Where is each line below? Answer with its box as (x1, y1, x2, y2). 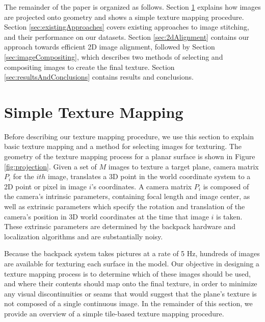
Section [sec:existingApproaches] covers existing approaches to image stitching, (4, 21, 249, 32)
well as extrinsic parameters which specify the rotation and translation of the (4, 201, 245, 212)
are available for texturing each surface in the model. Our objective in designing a (4, 258, 259, 268)
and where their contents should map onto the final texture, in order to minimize (4, 278, 257, 289)
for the (13, 171, 34, 182)
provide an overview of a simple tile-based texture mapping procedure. (4, 308, 224, 318)
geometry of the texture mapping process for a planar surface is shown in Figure (4, 151, 255, 162)
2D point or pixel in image (4, 181, 87, 191)
